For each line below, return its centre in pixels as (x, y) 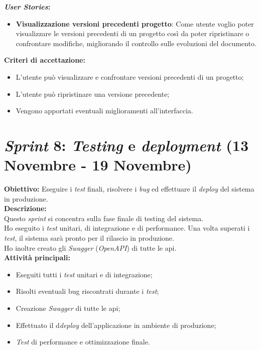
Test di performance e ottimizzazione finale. (83, 342)
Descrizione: (25, 208)
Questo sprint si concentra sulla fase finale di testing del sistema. (104, 218)
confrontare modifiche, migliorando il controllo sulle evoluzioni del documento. (136, 43)
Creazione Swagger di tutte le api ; (68, 308)
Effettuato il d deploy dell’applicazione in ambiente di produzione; (116, 325)
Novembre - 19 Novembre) (98, 165)
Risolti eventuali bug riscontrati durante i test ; (87, 291)
